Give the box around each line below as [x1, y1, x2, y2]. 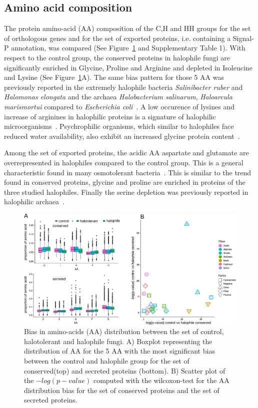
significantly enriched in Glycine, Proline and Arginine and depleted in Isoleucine [4, 62, 252, 72]
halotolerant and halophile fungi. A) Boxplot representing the [24, 336, 212, 346]
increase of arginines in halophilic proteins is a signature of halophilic [4, 111, 216, 121]
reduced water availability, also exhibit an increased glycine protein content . [4, 130, 240, 141]
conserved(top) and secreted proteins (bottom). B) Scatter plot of [24, 365, 225, 376]
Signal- [232, 32, 254, 43]
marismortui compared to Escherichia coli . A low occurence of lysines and [4, 101, 234, 111]
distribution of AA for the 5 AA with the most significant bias [24, 346, 215, 356]
